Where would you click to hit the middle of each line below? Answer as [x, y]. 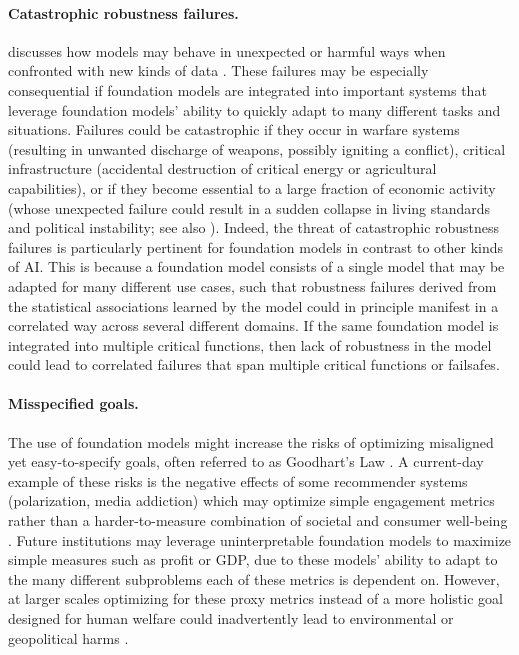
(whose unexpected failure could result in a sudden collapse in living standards [249, 207]
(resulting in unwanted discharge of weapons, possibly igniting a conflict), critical [257, 148]
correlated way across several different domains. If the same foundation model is [253, 325]
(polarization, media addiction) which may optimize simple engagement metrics [251, 500]
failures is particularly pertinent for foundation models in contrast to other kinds [256, 246]
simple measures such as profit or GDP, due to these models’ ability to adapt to [253, 559]
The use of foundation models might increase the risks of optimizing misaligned [251, 441]
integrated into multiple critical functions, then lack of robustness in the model [250, 344]
